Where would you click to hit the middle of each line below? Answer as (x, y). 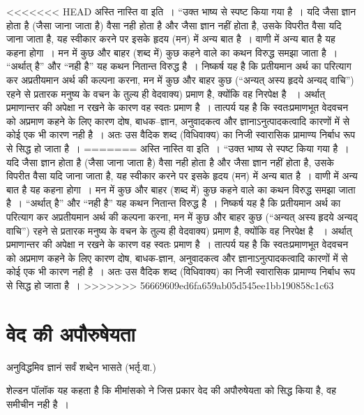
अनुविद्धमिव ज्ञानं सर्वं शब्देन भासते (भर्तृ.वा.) (81, 366)
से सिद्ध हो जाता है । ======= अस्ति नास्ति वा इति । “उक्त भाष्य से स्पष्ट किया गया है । (178, 148)
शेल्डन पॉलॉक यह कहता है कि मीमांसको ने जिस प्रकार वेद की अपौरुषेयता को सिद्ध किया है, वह (172, 390)
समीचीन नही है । (38, 403)
